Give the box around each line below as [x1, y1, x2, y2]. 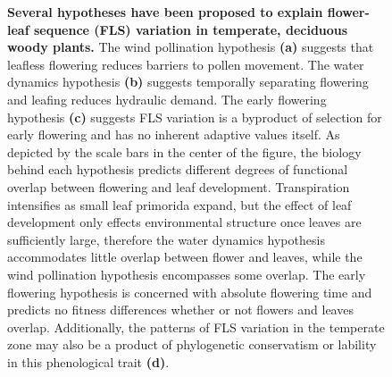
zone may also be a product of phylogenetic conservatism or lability [7, 335, 377, 354]
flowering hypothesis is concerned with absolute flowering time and [7, 282, 372, 301]
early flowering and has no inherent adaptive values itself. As [7, 125, 340, 144]
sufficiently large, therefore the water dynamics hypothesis [7, 230, 325, 248]
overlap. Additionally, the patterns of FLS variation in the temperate [7, 317, 385, 336]
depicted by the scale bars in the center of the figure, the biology [7, 142, 362, 161]
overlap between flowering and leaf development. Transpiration [7, 177, 350, 196]
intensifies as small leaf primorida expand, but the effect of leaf [7, 195, 352, 214]
